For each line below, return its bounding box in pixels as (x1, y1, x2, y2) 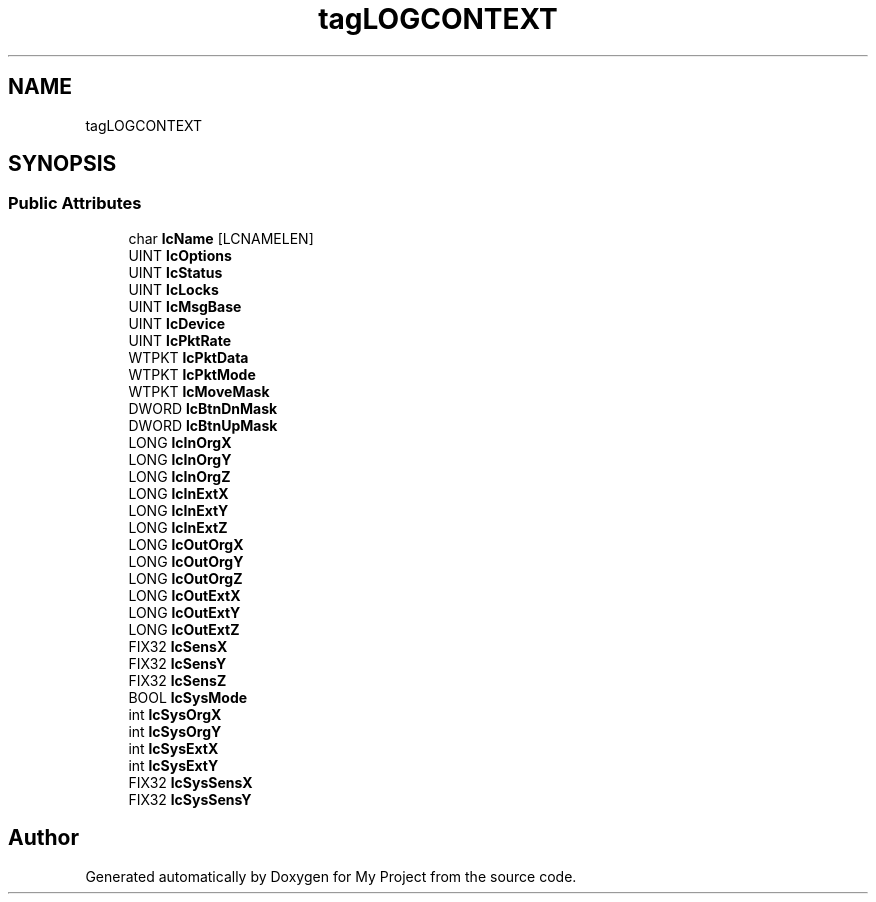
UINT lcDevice (128, 314, 226, 332)
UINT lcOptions (128, 246, 232, 264)
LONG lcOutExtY (128, 603, 241, 621)
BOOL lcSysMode (128, 688, 248, 706)
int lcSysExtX (128, 739, 219, 757)
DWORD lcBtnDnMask (128, 399, 278, 417)
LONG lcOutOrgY (128, 552, 244, 570)
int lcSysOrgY (128, 722, 222, 740)
